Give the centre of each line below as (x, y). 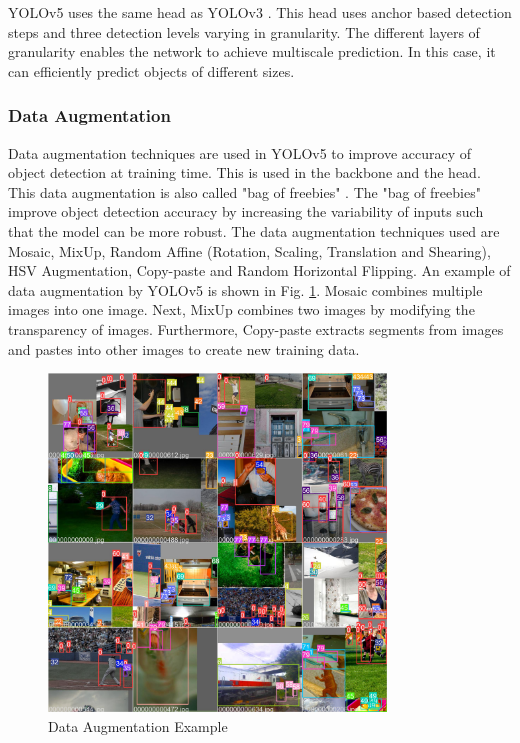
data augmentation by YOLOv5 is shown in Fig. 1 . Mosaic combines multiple (245, 289)
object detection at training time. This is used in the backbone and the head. (244, 172)
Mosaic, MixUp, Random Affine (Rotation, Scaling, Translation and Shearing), (249, 250)
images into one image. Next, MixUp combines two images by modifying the (241, 309)
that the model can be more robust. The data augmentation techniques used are (254, 230)
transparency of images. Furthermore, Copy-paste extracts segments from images (256, 328)
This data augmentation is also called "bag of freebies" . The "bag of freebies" (244, 191)
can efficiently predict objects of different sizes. (151, 70)
